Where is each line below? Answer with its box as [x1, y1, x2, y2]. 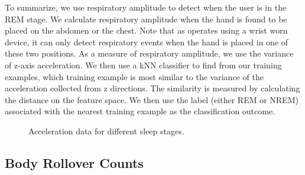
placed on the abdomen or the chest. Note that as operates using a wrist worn [5, 24, 288, 37]
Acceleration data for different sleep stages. [28, 124, 184, 137]
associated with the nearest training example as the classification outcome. [5, 105, 275, 117]
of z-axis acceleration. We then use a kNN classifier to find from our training [5, 58, 282, 71]
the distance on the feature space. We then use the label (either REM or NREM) [5, 93, 298, 105]
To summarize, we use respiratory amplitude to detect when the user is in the [5, 1, 287, 13]
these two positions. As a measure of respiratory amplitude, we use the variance [5, 47, 294, 60]
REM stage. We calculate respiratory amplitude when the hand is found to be [5, 12, 287, 25]
